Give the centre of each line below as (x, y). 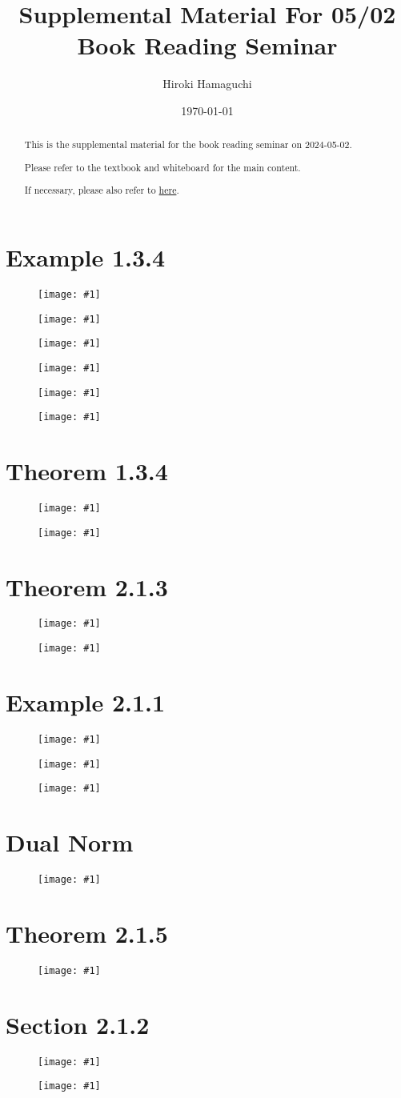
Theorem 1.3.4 (87, 471)
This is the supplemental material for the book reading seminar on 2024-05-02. (188, 144)
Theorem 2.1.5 (87, 933)
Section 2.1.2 (78, 1024)
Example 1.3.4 (86, 257)
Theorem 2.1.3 (87, 586)
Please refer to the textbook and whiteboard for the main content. (162, 167)
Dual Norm (70, 842)
